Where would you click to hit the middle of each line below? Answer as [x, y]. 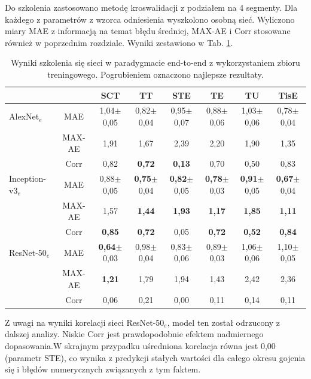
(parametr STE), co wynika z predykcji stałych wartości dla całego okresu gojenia [155, 357]
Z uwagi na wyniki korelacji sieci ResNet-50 [85, 322]
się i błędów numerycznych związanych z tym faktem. [103, 369]
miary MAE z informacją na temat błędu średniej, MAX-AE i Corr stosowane [148, 31]
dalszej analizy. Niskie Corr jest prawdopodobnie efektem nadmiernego [134, 334]
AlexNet [24, 116]
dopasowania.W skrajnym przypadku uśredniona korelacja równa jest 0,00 [140, 346]
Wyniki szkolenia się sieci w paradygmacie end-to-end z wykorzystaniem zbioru [155, 62]
